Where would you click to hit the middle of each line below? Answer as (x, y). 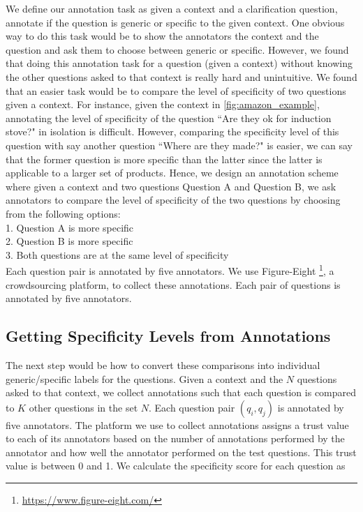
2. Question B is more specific (69, 241)
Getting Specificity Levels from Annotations (168, 336)
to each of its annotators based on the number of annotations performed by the (175, 438)
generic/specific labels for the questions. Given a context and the (145, 378)
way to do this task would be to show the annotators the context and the (162, 36)
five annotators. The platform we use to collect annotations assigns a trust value (177, 424)
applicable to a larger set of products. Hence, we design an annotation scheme (172, 173)
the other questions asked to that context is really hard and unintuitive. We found (181, 76)
